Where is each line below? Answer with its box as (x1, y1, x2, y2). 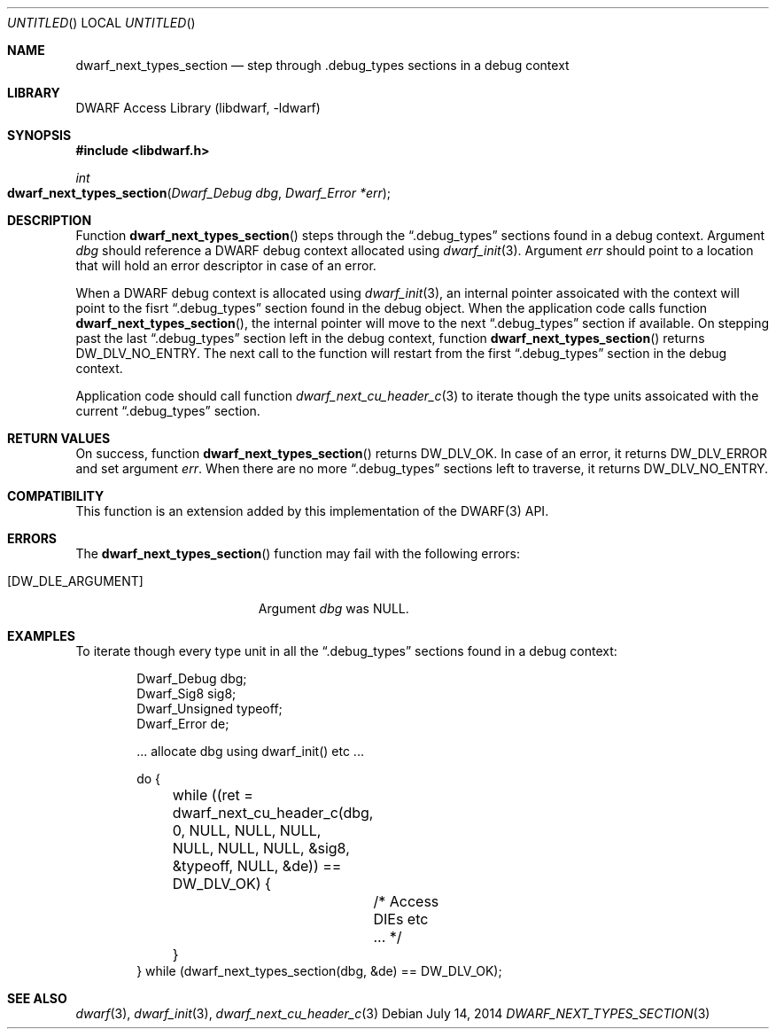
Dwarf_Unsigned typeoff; (136, 701, 283, 716)
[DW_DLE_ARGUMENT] (7, 573, 144, 588)
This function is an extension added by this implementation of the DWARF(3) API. (75, 503, 549, 518)
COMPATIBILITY (7, 488, 105, 503)
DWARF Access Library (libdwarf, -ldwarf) (75, 100, 321, 115)
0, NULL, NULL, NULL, (172, 822, 322, 839)
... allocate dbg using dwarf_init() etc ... (136, 744, 364, 759)
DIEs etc (373, 910, 429, 928)
